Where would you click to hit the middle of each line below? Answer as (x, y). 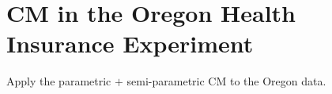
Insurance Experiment (130, 43)
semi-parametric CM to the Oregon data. (226, 81)
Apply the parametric (59, 81)
